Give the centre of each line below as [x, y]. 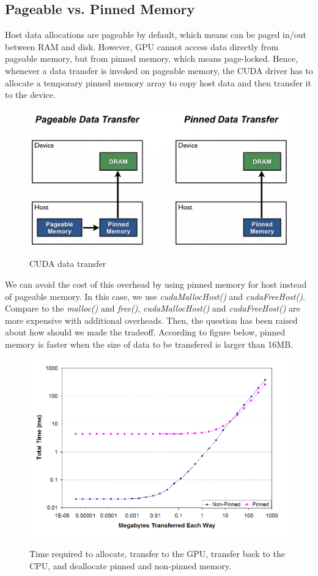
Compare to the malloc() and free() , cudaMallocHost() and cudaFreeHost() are [153, 308]
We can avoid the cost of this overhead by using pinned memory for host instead [156, 284]
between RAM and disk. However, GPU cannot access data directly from [142, 46]
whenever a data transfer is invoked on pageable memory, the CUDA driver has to [159, 70]
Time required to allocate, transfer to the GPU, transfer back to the [157, 554]
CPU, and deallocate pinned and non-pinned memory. [131, 565]
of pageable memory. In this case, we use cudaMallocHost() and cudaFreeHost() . [155, 296]
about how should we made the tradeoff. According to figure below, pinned [145, 332]
